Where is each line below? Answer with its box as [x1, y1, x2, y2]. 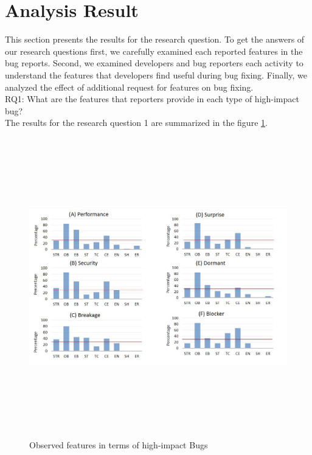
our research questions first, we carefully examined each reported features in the [5, 44, 303, 57]
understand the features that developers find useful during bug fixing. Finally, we [5, 68, 307, 81]
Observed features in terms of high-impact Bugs [29, 438, 208, 451]
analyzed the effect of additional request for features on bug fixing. [5, 80, 254, 93]
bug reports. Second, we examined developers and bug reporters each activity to [5, 57, 303, 69]
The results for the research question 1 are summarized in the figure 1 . [5, 116, 268, 129]
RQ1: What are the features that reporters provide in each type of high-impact [5, 92, 299, 105]
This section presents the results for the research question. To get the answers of [5, 33, 305, 46]
